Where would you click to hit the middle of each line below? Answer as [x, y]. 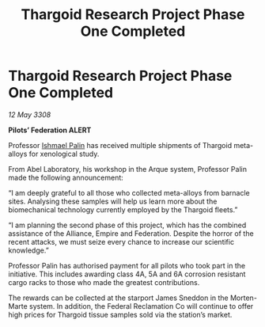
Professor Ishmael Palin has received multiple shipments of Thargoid [120, 145]
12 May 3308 [30, 114]
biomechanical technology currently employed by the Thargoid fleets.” [123, 209]
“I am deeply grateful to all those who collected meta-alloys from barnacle [129, 192]
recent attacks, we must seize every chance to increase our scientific [121, 241]
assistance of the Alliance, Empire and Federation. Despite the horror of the [131, 233]
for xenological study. [64, 154]
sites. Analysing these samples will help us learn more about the [113, 201]
